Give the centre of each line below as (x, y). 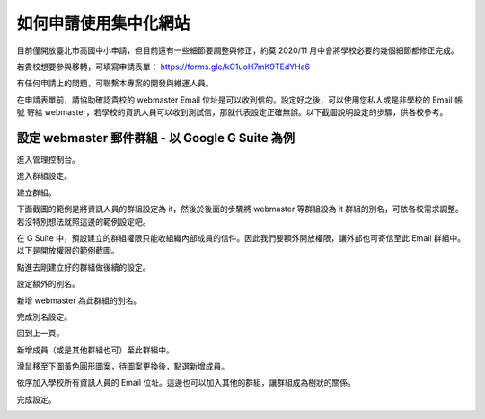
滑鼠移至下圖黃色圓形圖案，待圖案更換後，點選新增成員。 (123, 366)
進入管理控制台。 (48, 160)
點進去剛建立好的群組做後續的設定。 (84, 267)
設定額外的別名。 (48, 284)
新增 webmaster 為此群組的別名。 (79, 300)
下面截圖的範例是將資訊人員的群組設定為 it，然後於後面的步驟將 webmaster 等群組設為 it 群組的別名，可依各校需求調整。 (240, 209)
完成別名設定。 (44, 316)
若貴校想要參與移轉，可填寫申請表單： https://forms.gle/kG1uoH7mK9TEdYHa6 (163, 67)
